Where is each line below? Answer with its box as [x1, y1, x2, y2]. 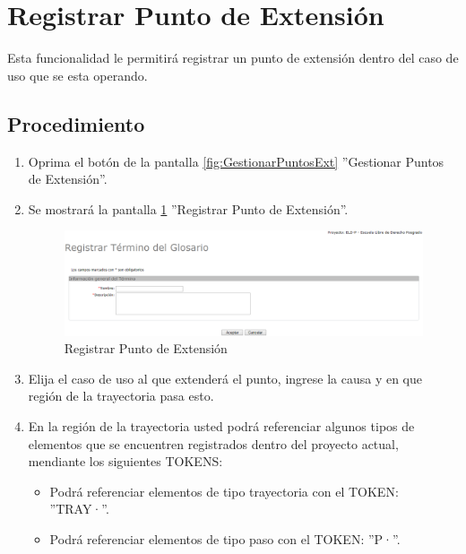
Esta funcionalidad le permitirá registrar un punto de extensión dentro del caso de [7, 48, 459, 67]
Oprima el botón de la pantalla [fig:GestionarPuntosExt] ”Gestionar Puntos [28, 151, 444, 170]
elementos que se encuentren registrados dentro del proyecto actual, [28, 434, 399, 453]
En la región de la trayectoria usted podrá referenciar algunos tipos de [28, 416, 415, 435]
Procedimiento [7, 109, 145, 137]
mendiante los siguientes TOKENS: [28, 452, 223, 471]
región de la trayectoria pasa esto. [28, 386, 214, 405]
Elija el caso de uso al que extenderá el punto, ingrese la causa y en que [28, 368, 423, 387]
